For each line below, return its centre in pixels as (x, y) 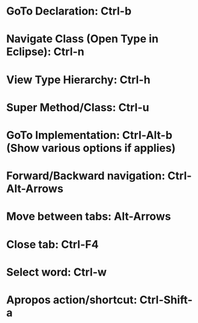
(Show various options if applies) (91, 148)
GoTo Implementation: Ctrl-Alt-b (89, 135)
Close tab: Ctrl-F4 (52, 244)
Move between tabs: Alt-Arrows (89, 216)
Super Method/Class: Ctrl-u (78, 107)
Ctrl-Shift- (166, 300)
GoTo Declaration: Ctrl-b (69, 11)
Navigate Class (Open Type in (82, 39)
